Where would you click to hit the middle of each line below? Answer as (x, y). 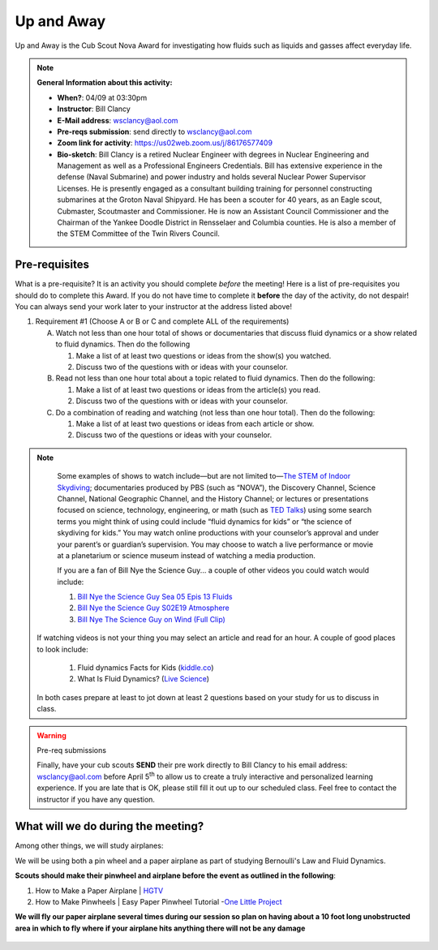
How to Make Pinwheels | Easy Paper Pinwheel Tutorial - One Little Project (159, 902)
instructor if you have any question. (96, 799)
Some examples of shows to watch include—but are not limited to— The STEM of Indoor (204, 476)
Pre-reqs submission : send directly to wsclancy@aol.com (155, 131)
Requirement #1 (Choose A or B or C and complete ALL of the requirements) (162, 321)
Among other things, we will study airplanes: (89, 846)
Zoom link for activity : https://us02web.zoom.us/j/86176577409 (165, 143)
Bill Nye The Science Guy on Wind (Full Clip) (152, 619)
